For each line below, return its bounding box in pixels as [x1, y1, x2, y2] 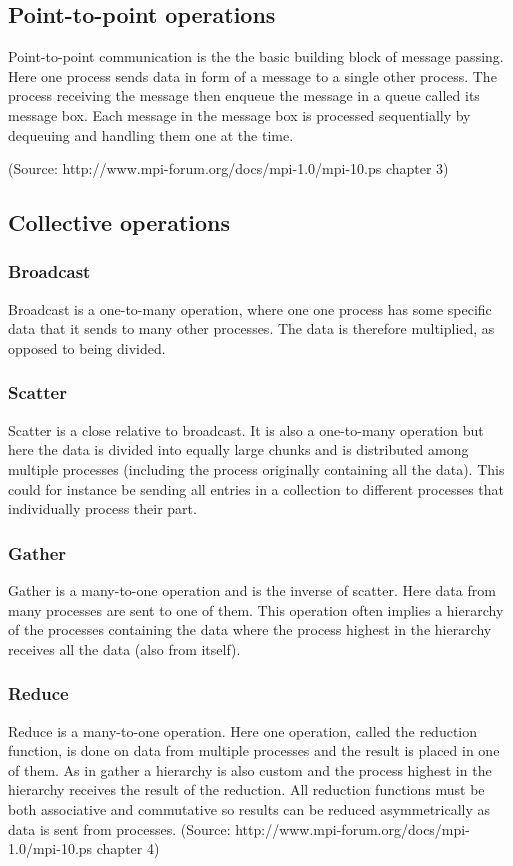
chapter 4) [96, 838, 160, 859]
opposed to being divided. [8, 337, 166, 358]
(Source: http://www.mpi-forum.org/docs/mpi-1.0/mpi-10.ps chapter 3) [8, 158, 449, 179]
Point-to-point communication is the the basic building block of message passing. [8, 46, 504, 67]
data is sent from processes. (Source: [8, 818, 231, 839]
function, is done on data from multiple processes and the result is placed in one [8, 740, 500, 761]
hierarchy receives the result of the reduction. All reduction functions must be [8, 779, 485, 800]
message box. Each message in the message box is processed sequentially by [8, 104, 471, 125]
